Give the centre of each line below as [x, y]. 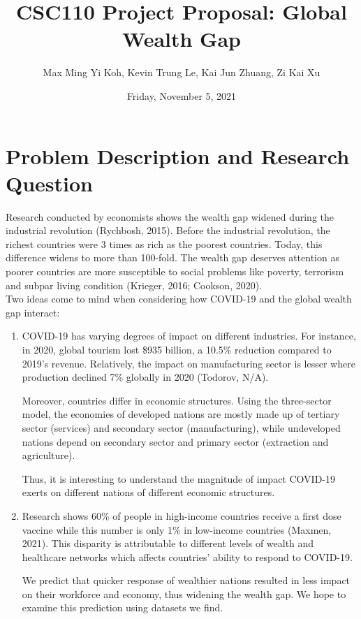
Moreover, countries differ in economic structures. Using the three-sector [177, 400]
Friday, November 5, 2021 [182, 95]
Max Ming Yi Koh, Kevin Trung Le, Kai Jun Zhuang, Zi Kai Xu [182, 72]
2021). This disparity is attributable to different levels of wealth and [168, 543]
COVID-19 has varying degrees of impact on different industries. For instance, [189, 336]
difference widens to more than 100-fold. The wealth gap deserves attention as [172, 257]
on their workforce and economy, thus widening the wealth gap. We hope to [184, 593]
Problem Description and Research [178, 155]
